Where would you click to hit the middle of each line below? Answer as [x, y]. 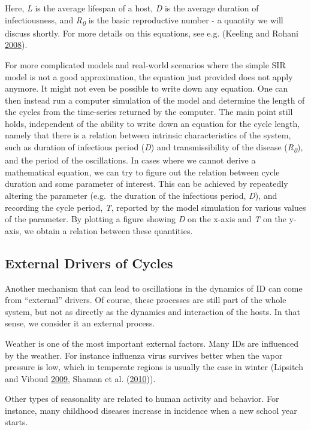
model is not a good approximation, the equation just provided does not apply [149, 76]
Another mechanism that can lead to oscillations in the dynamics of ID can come [154, 288]
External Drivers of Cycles [89, 263]
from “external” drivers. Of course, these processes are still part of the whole [146, 300]
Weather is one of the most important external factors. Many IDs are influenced [152, 343]
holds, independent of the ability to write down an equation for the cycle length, [153, 123]
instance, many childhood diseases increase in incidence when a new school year [151, 410]
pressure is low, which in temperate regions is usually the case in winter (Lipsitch [154, 367]
